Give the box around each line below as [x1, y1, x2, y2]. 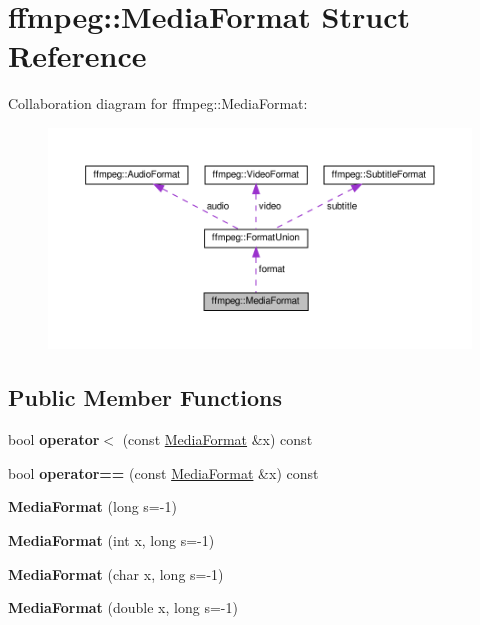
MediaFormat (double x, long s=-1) [8, 597, 238, 618]
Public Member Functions [8, 382, 282, 413]
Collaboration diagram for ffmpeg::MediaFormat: [8, 93, 308, 114]
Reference [8, 35, 147, 76]
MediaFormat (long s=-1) [8, 496, 177, 517]
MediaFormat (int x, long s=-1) [8, 530, 215, 551]
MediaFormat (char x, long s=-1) [8, 563, 224, 584]
